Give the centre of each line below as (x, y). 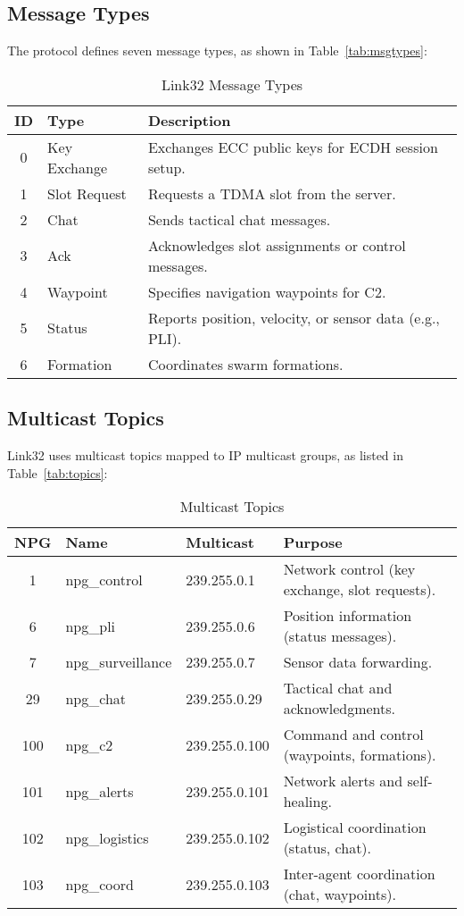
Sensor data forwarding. (358, 662)
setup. (166, 167)
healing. (307, 802)
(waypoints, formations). (360, 755)
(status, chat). (327, 848)
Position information (348, 616)
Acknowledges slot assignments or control (277, 245)
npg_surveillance (119, 662)
